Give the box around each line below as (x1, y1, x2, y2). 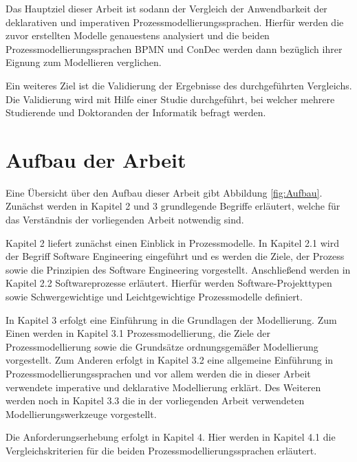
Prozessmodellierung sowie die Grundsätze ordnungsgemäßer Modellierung (6, 339, 318, 353)
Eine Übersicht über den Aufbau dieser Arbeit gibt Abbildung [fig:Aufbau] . (6, 185, 323, 199)
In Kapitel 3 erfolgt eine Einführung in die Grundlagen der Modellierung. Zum (6, 312, 337, 327)
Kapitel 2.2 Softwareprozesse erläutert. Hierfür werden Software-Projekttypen (6, 276, 332, 290)
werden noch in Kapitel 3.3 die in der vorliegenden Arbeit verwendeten (6, 393, 305, 408)
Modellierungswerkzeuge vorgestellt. (6, 406, 157, 421)
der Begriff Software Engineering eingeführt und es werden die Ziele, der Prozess (6, 249, 345, 263)
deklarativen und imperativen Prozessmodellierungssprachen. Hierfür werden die (6, 14, 344, 29)
